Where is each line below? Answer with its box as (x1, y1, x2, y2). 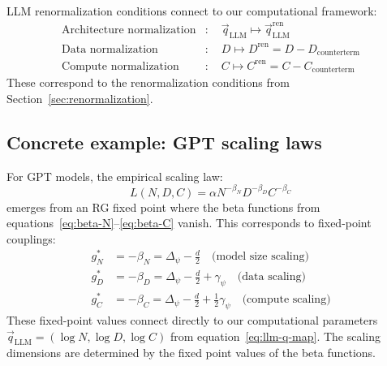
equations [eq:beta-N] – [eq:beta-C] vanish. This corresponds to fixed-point (6, 214, 372, 231)
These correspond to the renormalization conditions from (6, 74, 290, 91)
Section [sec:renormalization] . (6, 89, 153, 106)
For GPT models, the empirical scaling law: (6, 167, 223, 184)
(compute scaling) (242, 294, 331, 306)
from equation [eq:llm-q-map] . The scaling (170, 327, 381, 344)
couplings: (6, 230, 56, 247)
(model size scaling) (212, 251, 309, 263)
